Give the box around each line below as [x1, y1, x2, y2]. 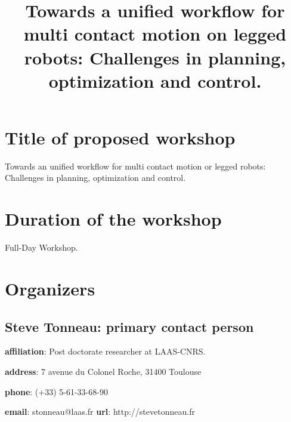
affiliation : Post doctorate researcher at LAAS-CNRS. [5, 345, 206, 358]
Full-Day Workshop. [5, 241, 78, 254]
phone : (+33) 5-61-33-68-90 [5, 385, 108, 398]
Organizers [5, 276, 95, 300]
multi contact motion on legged [23, 21, 287, 46]
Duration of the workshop [5, 207, 222, 231]
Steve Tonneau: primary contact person [5, 317, 254, 335]
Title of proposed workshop [5, 125, 236, 149]
